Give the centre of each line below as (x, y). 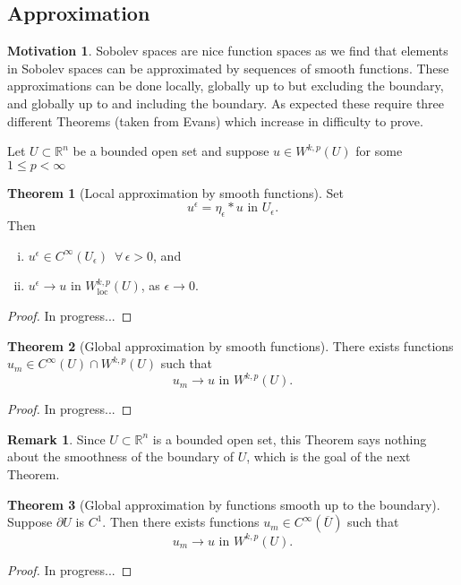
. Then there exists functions (181, 522)
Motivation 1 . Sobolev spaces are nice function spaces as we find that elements (228, 51)
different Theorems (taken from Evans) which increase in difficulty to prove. (215, 120)
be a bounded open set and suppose (171, 151)
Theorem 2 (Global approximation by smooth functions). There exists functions (230, 345)
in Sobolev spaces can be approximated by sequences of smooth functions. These (228, 68)
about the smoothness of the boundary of (121, 456)
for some (379, 151)
